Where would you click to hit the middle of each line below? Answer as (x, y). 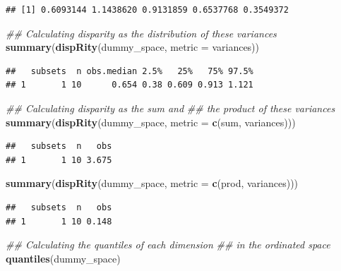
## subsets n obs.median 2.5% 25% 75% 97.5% (130, 71)
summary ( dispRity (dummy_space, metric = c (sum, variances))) (151, 122)
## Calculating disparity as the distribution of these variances (141, 33)
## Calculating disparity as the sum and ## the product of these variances (170, 108)
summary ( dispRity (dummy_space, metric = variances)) (133, 47)
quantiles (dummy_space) (63, 258)
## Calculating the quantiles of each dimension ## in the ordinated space (168, 245)
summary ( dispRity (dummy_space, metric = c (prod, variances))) (152, 183)
